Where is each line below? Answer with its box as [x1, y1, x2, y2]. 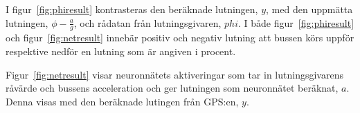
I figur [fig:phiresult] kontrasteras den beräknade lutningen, [6, 2, 258, 16]
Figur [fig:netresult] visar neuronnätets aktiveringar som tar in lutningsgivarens [6, 67, 343, 81]
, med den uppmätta [266, 2, 353, 16]
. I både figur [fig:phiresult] [238, 15, 354, 30]
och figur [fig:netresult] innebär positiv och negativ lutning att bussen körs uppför [6, 30, 354, 45]
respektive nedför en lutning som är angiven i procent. [6, 44, 236, 59]
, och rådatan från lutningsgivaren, [73, 15, 222, 30]
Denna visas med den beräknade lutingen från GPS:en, [6, 94, 239, 108]
